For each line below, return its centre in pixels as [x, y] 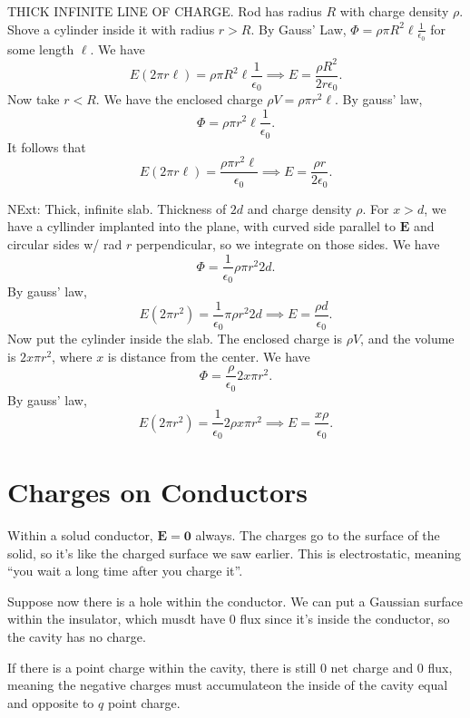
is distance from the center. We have [209, 356]
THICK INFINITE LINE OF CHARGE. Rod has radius [165, 11]
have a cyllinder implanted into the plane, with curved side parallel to [201, 226]
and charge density [299, 208]
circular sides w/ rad [65, 243]
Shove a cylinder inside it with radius [111, 29]
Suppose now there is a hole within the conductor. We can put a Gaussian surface [235, 601]
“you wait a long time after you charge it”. [125, 571]
